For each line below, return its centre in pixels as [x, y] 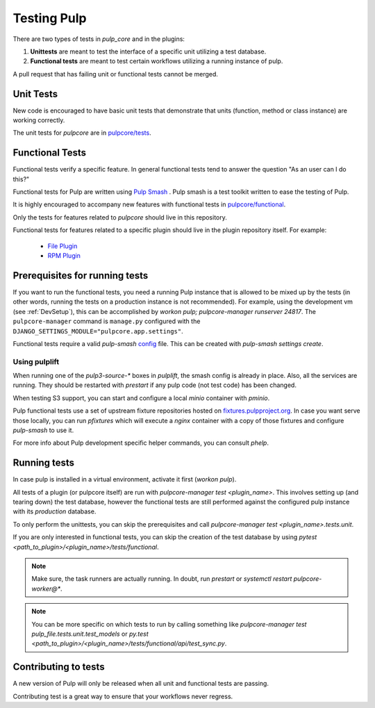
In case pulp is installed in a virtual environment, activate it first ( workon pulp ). [125, 479]
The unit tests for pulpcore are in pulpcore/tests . [82, 133]
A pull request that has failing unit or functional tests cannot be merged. [116, 74]
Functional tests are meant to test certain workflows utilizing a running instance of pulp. [157, 61]
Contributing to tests [59, 667]
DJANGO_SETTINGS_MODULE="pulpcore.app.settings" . [98, 331]
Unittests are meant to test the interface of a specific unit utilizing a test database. [148, 51]
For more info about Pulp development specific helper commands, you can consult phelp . [141, 443]
